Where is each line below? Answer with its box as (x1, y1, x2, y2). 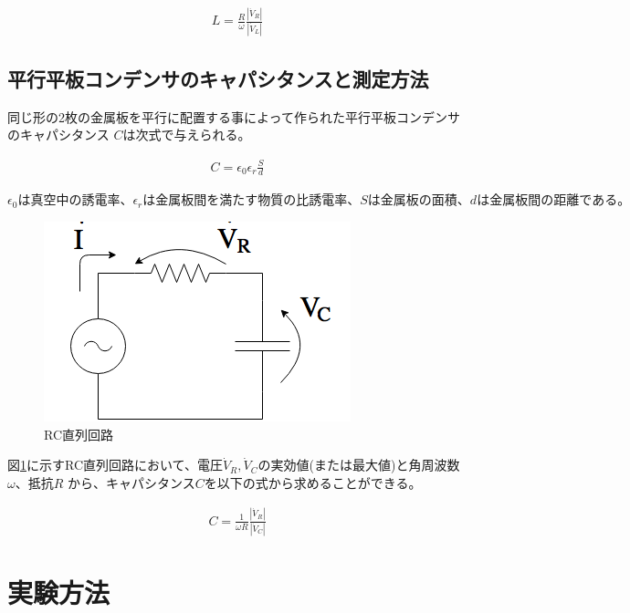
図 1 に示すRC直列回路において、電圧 (7, 455, 223, 474)
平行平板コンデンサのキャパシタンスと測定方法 (7, 65, 429, 93)
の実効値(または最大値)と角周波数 (257, 455, 460, 474)
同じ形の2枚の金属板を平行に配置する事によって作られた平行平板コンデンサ (7, 107, 460, 126)
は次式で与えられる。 (122, 125, 251, 144)
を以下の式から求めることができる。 (204, 473, 422, 492)
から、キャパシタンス (68, 473, 195, 492)
